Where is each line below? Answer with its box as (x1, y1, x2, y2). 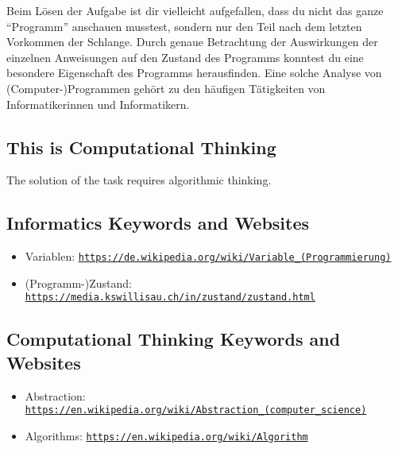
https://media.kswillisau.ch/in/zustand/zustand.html (25, 292, 315, 304)
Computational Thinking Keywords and (6, 327, 341, 351)
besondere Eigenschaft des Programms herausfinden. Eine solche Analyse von (6, 64, 382, 81)
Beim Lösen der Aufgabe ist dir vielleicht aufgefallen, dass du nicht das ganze (6, 2, 384, 18)
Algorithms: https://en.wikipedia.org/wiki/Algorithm (25, 427, 308, 443)
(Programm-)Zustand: (25, 274, 132, 291)
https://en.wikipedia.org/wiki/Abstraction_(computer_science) (25, 404, 367, 416)
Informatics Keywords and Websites (6, 211, 310, 235)
